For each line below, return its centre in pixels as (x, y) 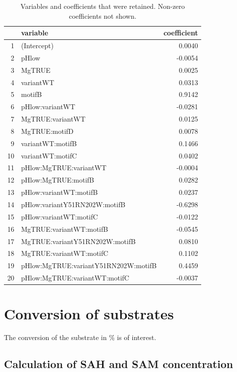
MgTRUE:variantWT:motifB (65, 229)
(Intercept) (38, 46)
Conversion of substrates (89, 314)
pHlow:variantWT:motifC (60, 216)
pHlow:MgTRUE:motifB (58, 180)
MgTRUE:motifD (47, 131)
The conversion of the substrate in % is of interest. (80, 337)
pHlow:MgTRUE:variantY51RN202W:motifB (89, 265)
